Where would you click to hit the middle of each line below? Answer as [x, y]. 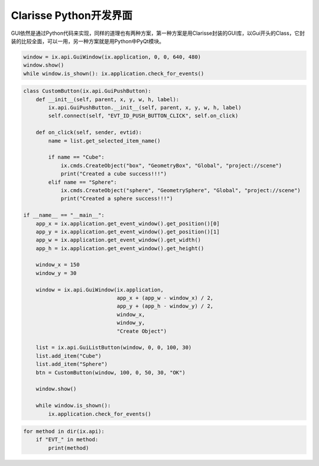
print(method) [69, 448]
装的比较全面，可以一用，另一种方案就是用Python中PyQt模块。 [88, 41]
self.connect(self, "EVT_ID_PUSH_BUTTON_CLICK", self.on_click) [143, 116]
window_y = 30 [56, 273]
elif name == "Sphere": [83, 182]
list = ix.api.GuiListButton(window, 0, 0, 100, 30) [114, 348]
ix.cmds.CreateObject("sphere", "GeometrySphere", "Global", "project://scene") [180, 190]
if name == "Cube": [76, 157]
